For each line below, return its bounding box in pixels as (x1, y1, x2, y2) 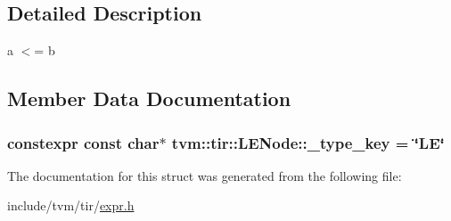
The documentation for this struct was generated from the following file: (7, 166, 402, 184)
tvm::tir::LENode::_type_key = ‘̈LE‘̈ (171, 131, 445, 153)
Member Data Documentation (7, 85, 291, 112)
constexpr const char (7, 131, 160, 153)
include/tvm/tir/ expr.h (7, 196, 135, 215)
